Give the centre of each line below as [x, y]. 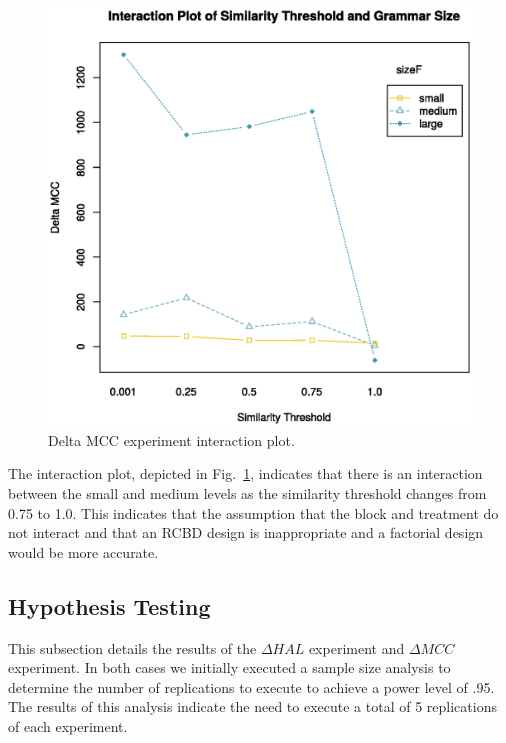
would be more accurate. [83, 551]
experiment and [356, 647]
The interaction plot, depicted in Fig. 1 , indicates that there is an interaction [245, 473]
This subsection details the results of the [132, 647]
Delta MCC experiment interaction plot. [171, 439]
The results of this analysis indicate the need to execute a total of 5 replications [252, 706]
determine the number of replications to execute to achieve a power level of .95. [251, 686]
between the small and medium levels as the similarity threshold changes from [247, 492]
